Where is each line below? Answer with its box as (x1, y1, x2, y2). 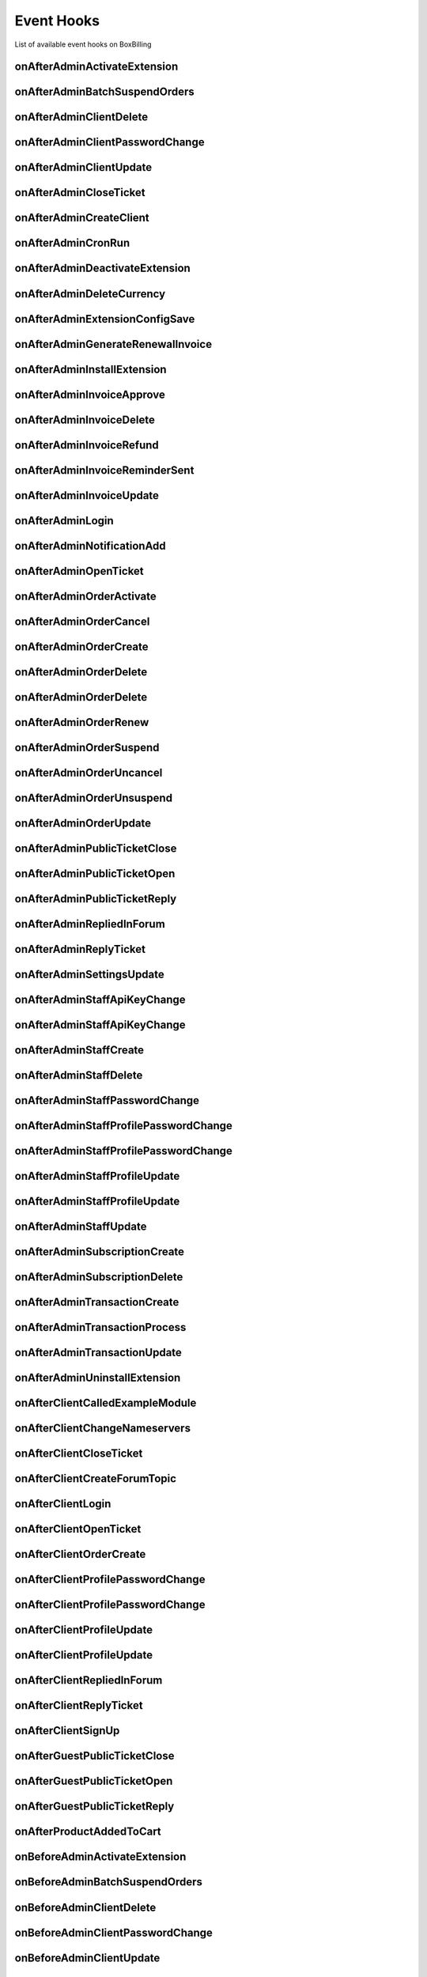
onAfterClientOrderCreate (14, 1548, 146, 1561)
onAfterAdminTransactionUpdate (14, 1346, 182, 1359)
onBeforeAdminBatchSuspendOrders (14, 1875, 203, 1889)
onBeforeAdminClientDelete (14, 1900, 157, 1914)
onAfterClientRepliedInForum (14, 1673, 163, 1688)
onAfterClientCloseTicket (14, 1447, 143, 1461)
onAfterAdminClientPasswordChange (14, 135, 205, 149)
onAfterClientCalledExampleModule (14, 1397, 197, 1410)
